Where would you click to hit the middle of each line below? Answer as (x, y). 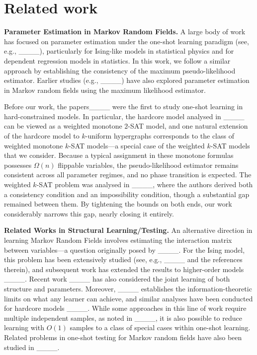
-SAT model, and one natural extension (188, 126)
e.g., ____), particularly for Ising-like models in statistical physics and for (119, 51)
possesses (18, 165)
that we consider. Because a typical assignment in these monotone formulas (119, 155)
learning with (24, 327)
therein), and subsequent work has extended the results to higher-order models (124, 269)
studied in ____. (32, 347)
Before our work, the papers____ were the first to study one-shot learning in (124, 106)
